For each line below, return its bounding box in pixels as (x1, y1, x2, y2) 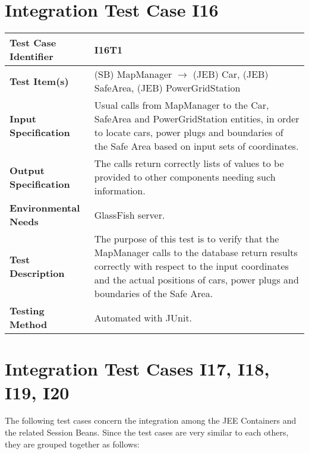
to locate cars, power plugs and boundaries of (94, 125, 283, 140)
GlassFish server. (94, 207, 165, 222)
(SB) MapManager (94, 67, 172, 81)
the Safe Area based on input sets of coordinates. (94, 139, 299, 153)
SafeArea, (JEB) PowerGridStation (94, 81, 241, 95)
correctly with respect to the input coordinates (94, 259, 289, 273)
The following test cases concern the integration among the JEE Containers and (5, 414, 297, 427)
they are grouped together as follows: (5, 437, 140, 450)
